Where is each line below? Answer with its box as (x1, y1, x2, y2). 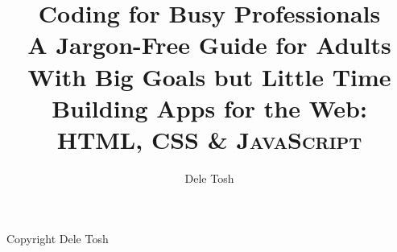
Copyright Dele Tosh (6, 230, 109, 247)
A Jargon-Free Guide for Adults (27, 28, 391, 61)
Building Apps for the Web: (52, 91, 367, 124)
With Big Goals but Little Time (27, 60, 391, 93)
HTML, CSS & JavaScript (56, 122, 362, 155)
